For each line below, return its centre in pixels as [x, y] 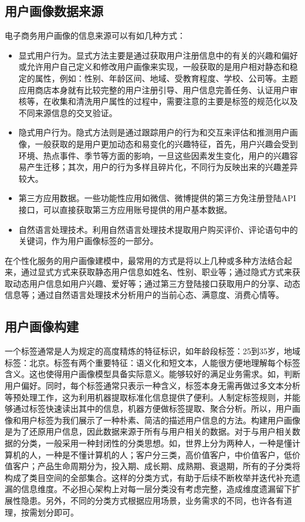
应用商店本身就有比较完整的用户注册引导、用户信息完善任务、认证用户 [154, 89]
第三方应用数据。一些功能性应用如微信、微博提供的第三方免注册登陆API [157, 198]
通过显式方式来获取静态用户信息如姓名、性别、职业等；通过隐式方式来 [156, 272]
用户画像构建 [42, 326]
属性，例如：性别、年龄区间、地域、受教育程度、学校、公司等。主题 [166, 78]
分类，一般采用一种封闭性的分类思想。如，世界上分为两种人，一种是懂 [156, 443]
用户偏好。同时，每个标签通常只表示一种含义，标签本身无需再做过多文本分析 [152, 386]
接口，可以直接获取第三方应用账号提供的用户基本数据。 [125, 209]
